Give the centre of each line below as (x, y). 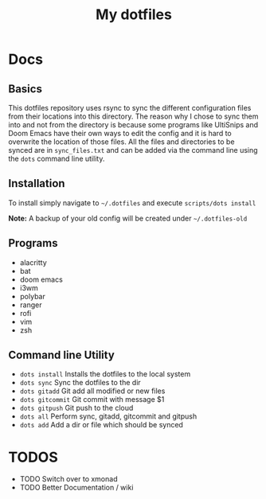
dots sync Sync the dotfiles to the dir (80, 383)
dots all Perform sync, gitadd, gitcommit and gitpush (108, 416)
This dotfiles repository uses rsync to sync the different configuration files (130, 108)
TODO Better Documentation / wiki (76, 488)
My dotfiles (134, 15)
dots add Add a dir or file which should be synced (101, 425)
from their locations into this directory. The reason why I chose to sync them (133, 116)
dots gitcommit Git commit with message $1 (92, 400)
